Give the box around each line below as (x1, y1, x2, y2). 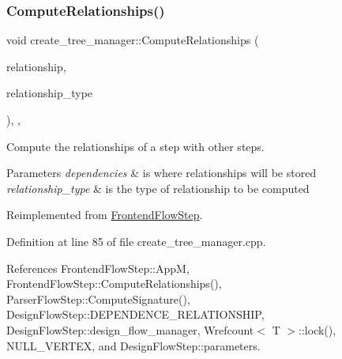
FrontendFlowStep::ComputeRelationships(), (6, 275, 222, 292)
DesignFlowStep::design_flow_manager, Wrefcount (6, 321, 254, 338)
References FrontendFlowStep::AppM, (6, 259, 190, 276)
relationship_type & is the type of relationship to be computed (6, 179, 310, 196)
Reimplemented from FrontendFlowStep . (6, 206, 203, 223)
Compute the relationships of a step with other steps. (6, 138, 265, 154)
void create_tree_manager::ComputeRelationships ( (6, 32, 259, 48)
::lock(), (299, 321, 336, 338)
